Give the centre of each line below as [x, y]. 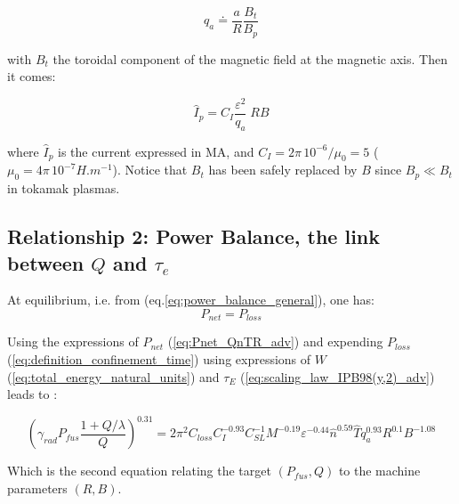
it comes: [32, 76]
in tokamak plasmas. [64, 188]
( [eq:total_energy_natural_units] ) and [113, 376]
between [46, 262]
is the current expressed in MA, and [156, 151]
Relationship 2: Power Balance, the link [194, 236]
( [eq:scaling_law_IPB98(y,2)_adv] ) [338, 376]
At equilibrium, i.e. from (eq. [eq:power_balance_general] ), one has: [191, 300]
